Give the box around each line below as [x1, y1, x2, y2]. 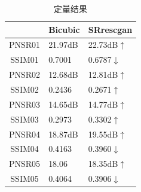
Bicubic [48, 23, 80, 35]
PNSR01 [9, 38, 41, 51]
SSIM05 [10, 172, 39, 185]
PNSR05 [9, 157, 41, 170]
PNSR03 [9, 97, 41, 110]
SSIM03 [10, 112, 39, 125]
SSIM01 [10, 53, 39, 66]
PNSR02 [9, 68, 41, 81]
